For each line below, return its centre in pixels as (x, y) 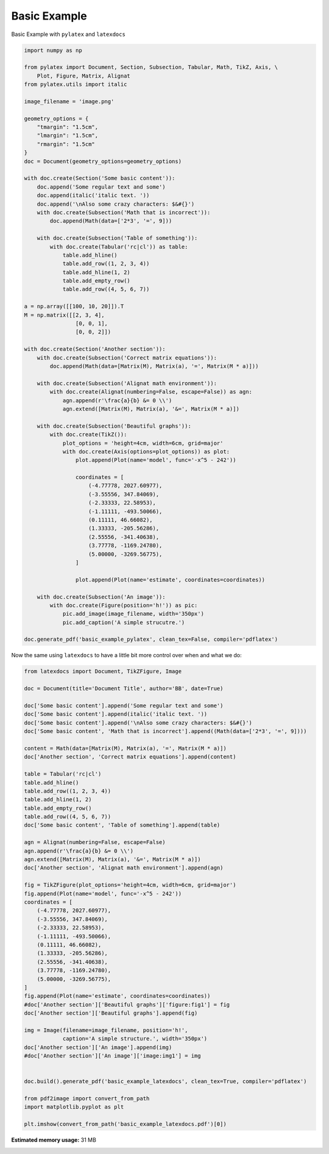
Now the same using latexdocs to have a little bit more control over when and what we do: (126, 655)
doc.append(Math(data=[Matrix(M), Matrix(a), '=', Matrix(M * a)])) (154, 366)
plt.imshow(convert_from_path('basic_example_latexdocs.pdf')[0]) (125, 1124)
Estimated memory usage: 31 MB (54, 1140)
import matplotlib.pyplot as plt (74, 1107)
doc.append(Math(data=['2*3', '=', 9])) (111, 221)
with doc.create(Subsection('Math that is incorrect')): (124, 212)
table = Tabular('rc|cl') (63, 774)
